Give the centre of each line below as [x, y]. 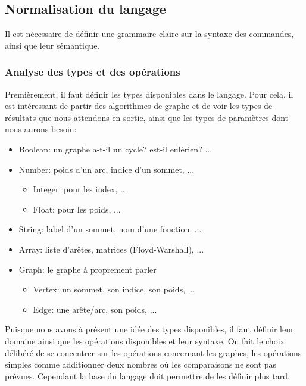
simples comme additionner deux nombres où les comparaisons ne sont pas [141, 364]
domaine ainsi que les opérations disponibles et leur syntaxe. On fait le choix [145, 340]
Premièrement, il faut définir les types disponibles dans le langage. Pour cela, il [149, 94]
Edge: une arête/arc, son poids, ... [95, 309]
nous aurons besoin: [41, 129]
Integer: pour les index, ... [80, 189]
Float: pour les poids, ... [77, 209]
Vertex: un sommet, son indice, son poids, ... [114, 289]
